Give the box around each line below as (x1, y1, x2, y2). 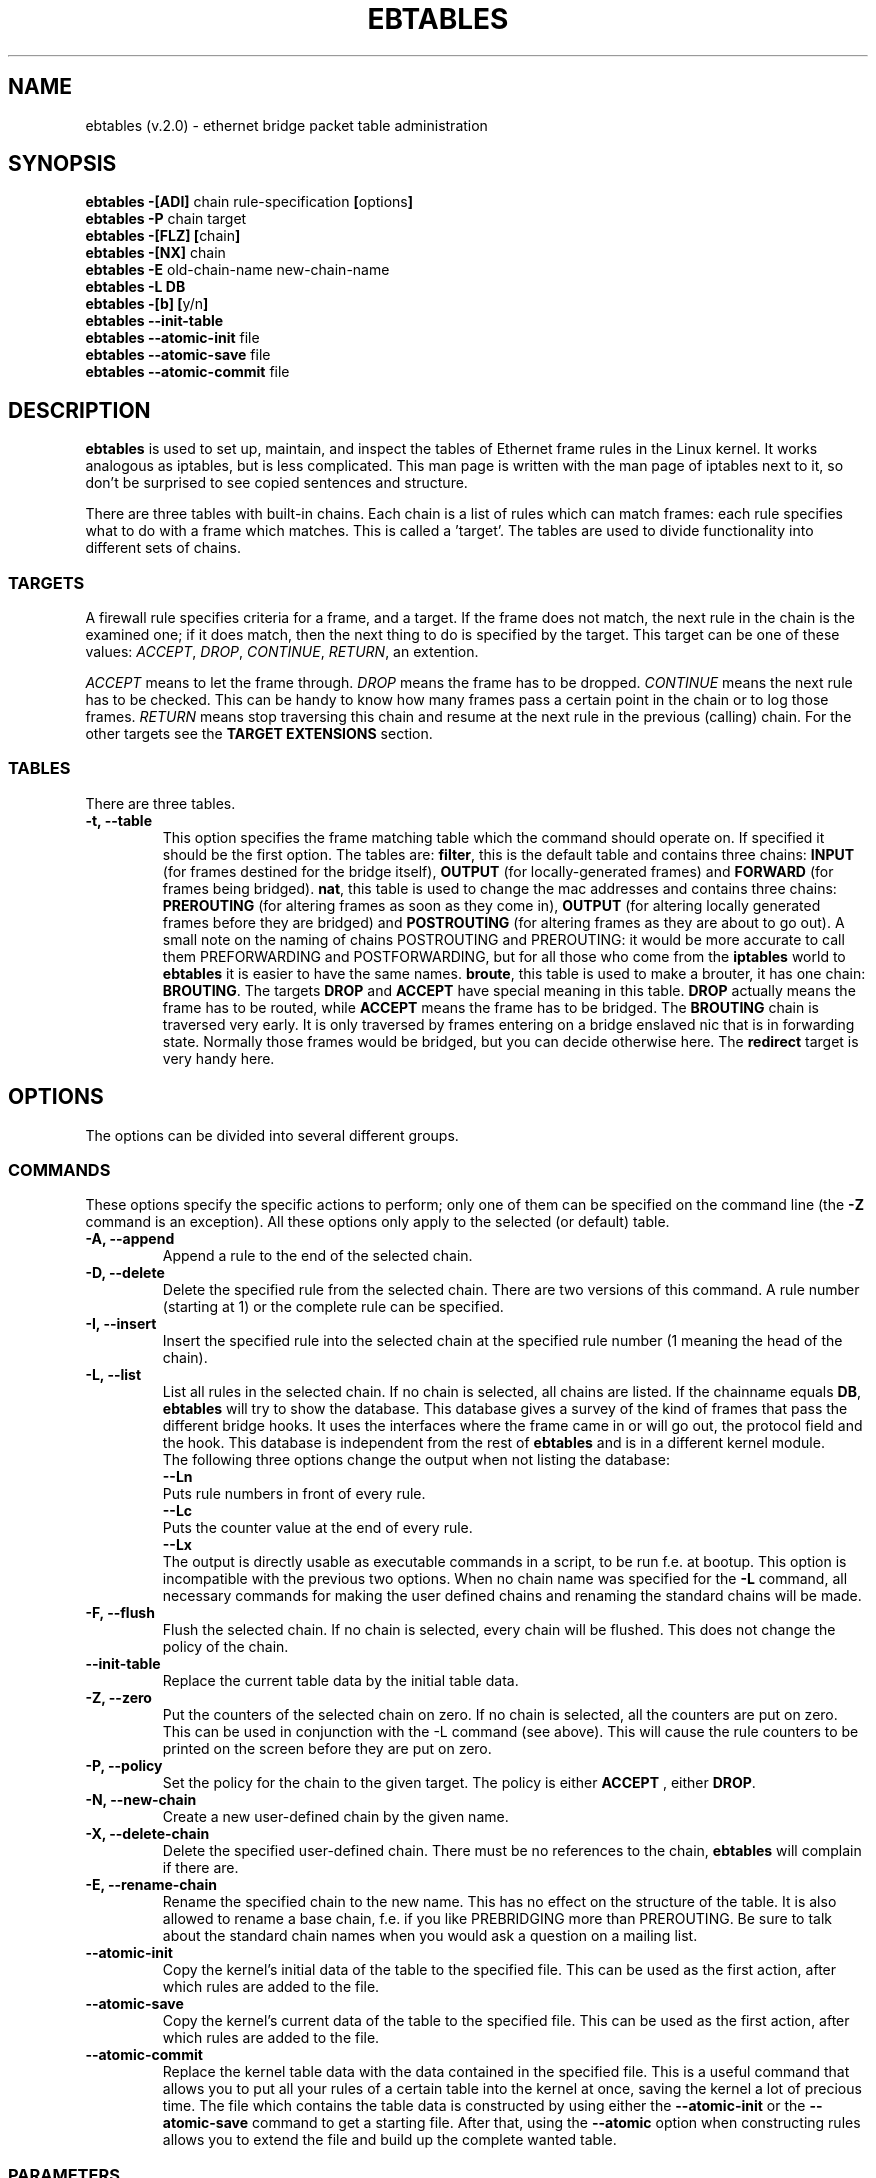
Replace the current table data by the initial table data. (162, 1672, 519, 1690)
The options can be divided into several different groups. (85, 1126, 459, 1144)
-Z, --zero (85, 1689, 152, 1707)
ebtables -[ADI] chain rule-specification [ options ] (85, 193, 414, 211)
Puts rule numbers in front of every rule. (162, 1485, 426, 1503)
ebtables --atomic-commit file (85, 363, 290, 381)
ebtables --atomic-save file (85, 346, 271, 364)
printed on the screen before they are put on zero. (162, 1740, 492, 1758)
